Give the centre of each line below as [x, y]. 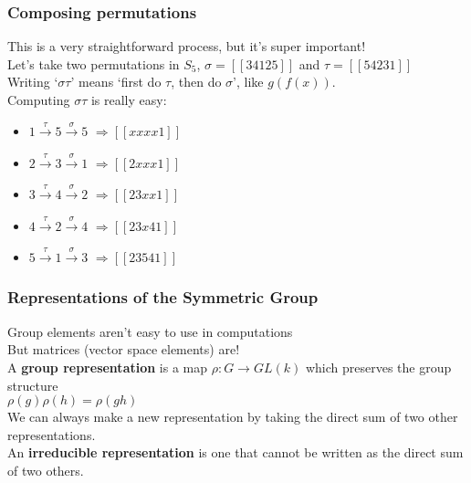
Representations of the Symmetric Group [163, 297]
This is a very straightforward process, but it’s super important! [187, 46]
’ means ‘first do [116, 82]
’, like [248, 82]
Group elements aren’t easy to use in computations [150, 331]
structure [33, 385]
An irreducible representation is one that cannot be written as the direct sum [235, 452]
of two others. [46, 470]
